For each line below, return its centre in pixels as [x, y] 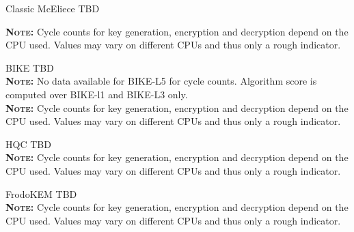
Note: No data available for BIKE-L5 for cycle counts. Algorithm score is [161, 81]
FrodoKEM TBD [41, 193]
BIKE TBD [30, 67]
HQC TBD [28, 144]
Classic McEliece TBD [53, 8]
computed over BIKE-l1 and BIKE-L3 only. [97, 94]
